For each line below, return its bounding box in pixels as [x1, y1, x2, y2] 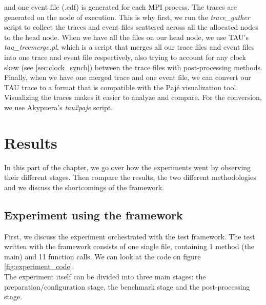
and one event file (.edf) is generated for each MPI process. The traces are [4, 2, 237, 12]
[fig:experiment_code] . [4, 261, 74, 272]
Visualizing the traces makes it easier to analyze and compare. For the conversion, [4, 92, 262, 103]
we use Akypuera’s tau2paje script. [4, 101, 113, 112]
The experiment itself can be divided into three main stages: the [4, 271, 206, 282]
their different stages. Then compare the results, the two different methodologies [4, 172, 256, 182]
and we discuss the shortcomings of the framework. [4, 181, 164, 192]
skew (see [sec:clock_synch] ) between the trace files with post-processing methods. [4, 62, 262, 72]
